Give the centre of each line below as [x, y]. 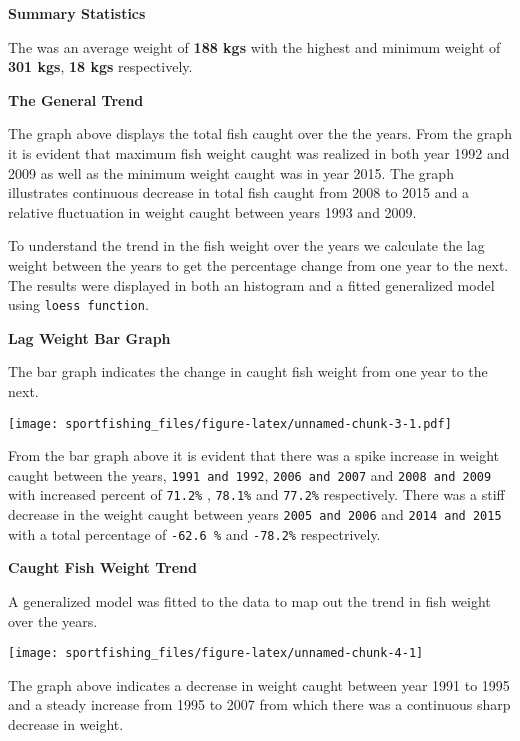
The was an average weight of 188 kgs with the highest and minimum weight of [254, 46]
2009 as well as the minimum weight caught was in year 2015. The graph [231, 172]
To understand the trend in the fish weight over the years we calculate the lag [246, 245]
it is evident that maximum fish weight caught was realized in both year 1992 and [259, 152]
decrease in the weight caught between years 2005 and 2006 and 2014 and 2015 [255, 514]
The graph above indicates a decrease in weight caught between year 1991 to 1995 [259, 684]
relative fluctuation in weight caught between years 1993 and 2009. [212, 211]
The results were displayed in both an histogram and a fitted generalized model [251, 284]
